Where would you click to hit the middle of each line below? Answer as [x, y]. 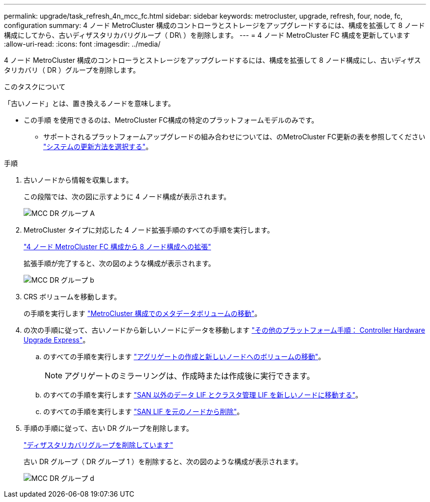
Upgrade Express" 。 [57, 340]
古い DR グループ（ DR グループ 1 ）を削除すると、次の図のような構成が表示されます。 [163, 462]
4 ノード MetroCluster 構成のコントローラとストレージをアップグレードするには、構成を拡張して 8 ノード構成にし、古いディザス [213, 60]
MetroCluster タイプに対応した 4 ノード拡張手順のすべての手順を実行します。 [149, 230]
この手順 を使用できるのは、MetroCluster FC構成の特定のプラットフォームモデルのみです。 [171, 120]
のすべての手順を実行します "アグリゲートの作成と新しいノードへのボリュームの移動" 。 [184, 357]
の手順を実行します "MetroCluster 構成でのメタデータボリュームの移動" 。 [143, 313]
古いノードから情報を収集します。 [78, 180]
